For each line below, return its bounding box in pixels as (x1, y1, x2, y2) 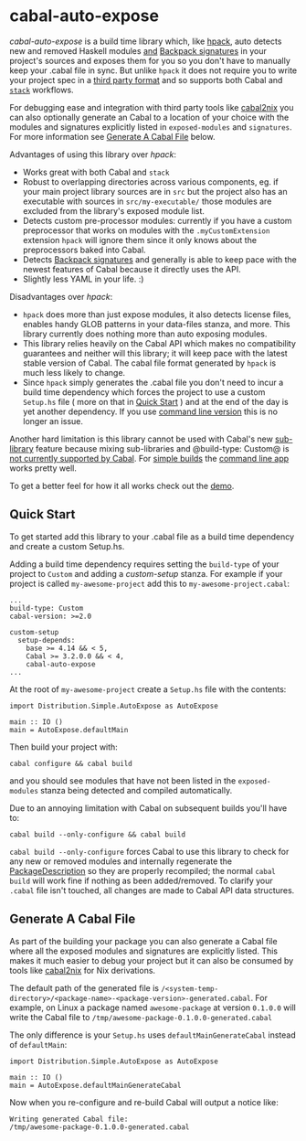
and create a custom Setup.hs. (9, 540, 125, 551)
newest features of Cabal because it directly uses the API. (22, 263, 241, 274)
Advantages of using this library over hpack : (9, 148, 176, 160)
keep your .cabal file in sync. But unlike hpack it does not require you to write (9, 65, 298, 76)
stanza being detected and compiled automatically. (40, 784, 233, 795)
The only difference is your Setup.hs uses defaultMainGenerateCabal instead (9, 1029, 297, 1040)
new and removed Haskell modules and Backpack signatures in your (9, 45, 267, 56)
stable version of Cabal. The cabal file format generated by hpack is (22, 357, 277, 368)
